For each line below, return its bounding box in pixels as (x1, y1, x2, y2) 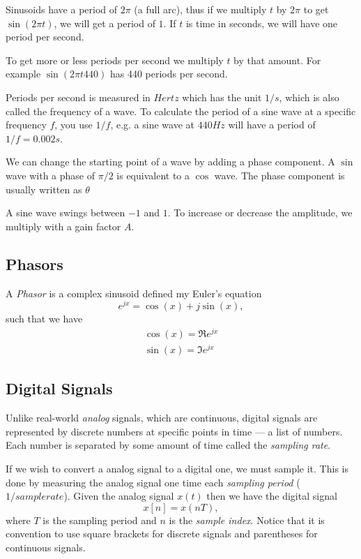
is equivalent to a (116, 167, 190, 182)
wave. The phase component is (214, 167, 345, 182)
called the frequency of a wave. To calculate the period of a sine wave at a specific (6, 103, 356, 118)
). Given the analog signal (63, 489, 174, 503)
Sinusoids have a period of (6, 2, 118, 16)
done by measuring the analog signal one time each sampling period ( (6, 475, 300, 489)
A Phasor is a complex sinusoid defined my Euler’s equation (6, 285, 262, 300)
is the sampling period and (43, 512, 157, 527)
